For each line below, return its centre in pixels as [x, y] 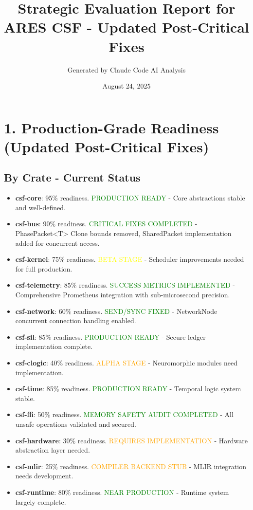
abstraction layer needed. [53, 450]
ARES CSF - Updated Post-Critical [126, 27]
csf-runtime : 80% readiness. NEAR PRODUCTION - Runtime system [122, 492]
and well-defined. [40, 207]
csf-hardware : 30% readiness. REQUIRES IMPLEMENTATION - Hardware [131, 440]
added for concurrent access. [57, 243]
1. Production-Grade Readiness [111, 127]
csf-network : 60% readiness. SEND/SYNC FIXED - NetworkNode [116, 311]
